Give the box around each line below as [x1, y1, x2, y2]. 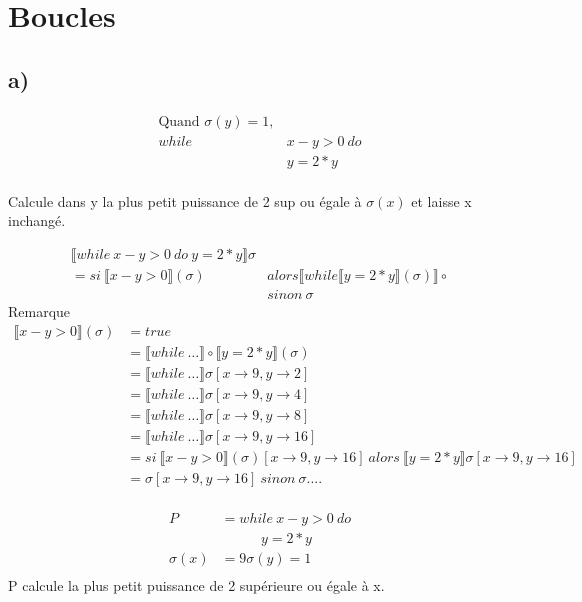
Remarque [8, 300, 71, 321]
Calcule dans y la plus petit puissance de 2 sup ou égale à [8, 190, 362, 211]
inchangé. [8, 210, 66, 231]
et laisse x [411, 190, 472, 211]
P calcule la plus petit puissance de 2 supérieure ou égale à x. [8, 574, 385, 595]
